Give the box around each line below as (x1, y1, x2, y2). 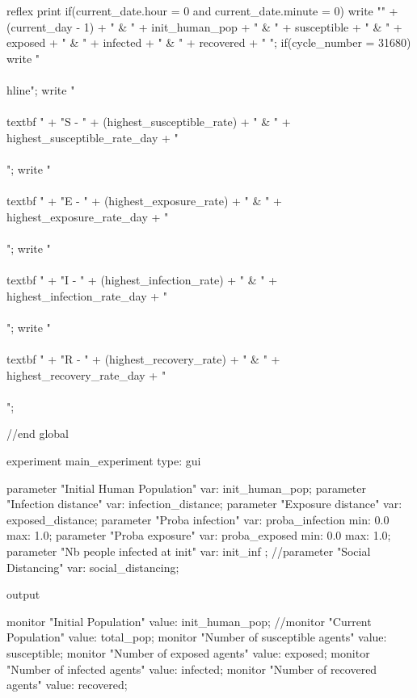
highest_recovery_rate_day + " (6, 366, 166, 383)
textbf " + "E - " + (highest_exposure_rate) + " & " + (6, 192, 282, 209)
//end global (6, 425, 69, 442)
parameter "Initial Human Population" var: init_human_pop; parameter (6, 479, 366, 496)
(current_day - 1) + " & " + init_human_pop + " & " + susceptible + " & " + (6, 18, 402, 35)
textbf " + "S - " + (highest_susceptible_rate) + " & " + (6, 113, 291, 130)
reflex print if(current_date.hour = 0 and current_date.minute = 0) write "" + (6, 2, 398, 19)
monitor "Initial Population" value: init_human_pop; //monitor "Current (6, 612, 372, 629)
